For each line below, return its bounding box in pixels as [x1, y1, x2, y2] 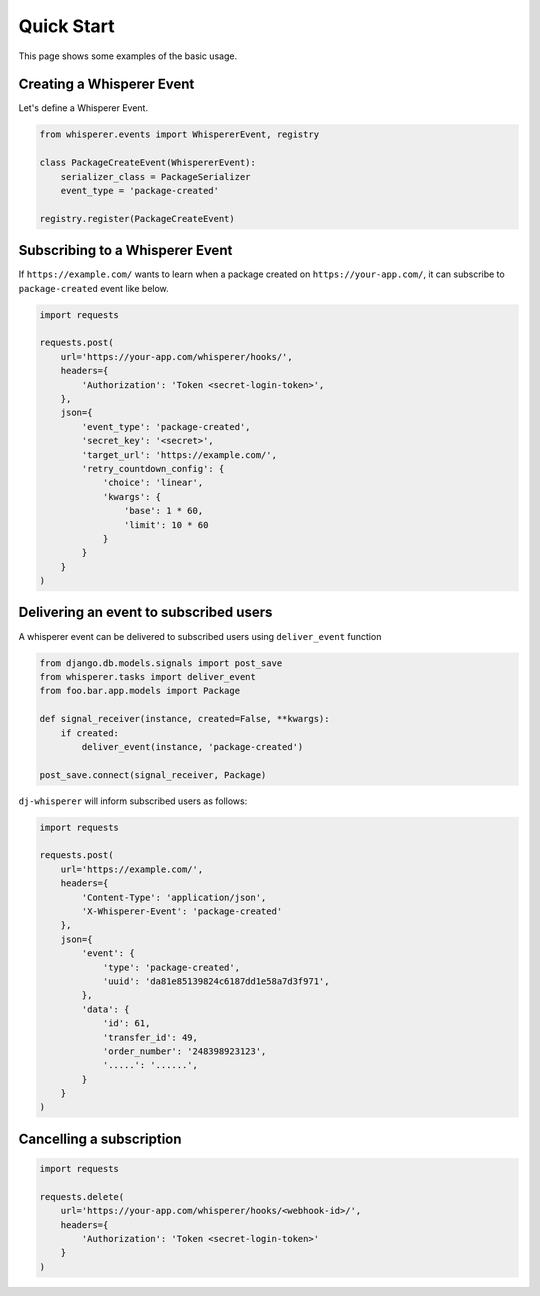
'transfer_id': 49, [102, 1031, 199, 1043]
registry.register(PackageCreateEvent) [39, 213, 235, 224]
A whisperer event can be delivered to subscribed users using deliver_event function [18, 630, 382, 642]
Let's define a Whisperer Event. [18, 102, 149, 114]
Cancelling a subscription [18, 1130, 182, 1147]
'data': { [81, 1003, 130, 1015]
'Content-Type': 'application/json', [81, 891, 267, 903]
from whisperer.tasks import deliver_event [39, 671, 257, 682]
